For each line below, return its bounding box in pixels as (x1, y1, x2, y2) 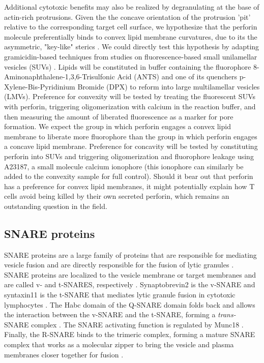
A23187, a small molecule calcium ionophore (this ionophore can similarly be (4, 161, 244, 171)
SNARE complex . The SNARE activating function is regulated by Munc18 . (4, 319, 244, 329)
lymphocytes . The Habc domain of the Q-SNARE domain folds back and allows (4, 299, 255, 310)
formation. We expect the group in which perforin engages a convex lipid (4, 121, 231, 132)
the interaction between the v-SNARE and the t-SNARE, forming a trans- (4, 309, 236, 320)
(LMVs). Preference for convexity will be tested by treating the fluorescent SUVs (4, 91, 255, 102)
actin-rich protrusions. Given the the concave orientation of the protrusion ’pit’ (4, 11, 251, 22)
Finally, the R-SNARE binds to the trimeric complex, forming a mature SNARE (4, 329, 255, 340)
